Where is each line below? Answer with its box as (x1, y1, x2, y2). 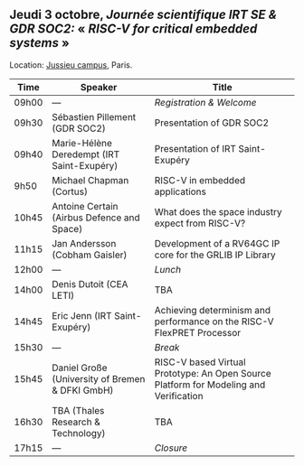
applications (154, 185, 206, 198)
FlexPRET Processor (154, 326, 242, 339)
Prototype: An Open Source (154, 367, 271, 379)
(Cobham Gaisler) (51, 248, 128, 261)
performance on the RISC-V (154, 315, 274, 328)
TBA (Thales (51, 404, 105, 416)
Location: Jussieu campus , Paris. (9, 59, 133, 70)
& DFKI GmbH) (51, 384, 114, 396)
